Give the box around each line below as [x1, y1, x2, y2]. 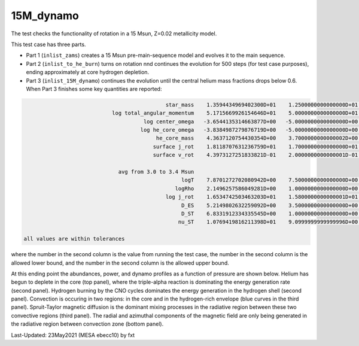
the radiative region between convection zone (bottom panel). [11, 320, 164, 327]
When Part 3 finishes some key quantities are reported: [26, 85, 162, 92]
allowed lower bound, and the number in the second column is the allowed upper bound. [11, 259, 230, 266]
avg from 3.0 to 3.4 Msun [118, 168, 194, 175]
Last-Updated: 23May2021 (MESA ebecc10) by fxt [11, 331, 135, 338]
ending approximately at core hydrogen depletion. [26, 69, 150, 76]
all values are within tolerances [23, 235, 125, 242]
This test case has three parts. [11, 41, 86, 48]
